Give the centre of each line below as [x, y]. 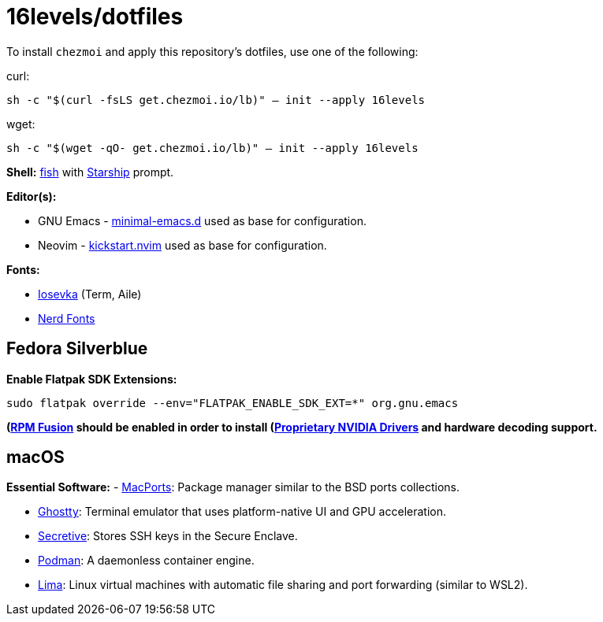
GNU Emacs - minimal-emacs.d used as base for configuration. [202, 220]
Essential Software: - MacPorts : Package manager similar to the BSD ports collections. [233, 487]
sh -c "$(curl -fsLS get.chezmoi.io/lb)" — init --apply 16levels [216, 100]
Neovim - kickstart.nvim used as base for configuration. [182, 245]
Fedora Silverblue [77, 349]
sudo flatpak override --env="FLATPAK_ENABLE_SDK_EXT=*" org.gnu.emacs [233, 403]
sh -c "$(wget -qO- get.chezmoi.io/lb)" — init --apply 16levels [212, 148]
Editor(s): [32, 196]
